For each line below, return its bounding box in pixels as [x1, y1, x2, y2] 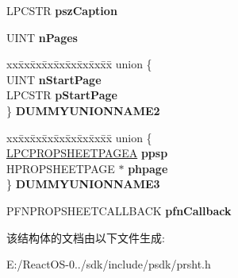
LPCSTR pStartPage [6, 87, 117, 103]
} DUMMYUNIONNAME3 [6, 176, 160, 192]
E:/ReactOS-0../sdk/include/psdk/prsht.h [6, 256, 211, 272]
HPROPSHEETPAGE [6, 160, 115, 176]
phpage [128, 160, 168, 176]
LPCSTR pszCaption [6, 2, 117, 18]
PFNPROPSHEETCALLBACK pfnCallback [6, 202, 232, 218]
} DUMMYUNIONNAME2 [6, 102, 160, 118]
